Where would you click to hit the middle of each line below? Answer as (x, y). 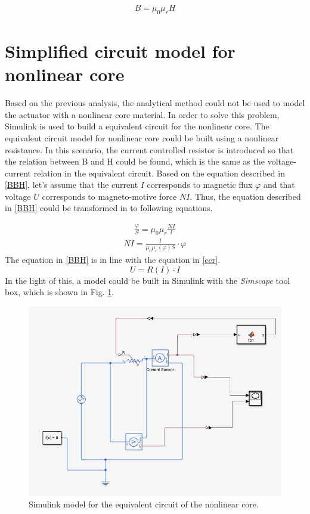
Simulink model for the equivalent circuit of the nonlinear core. (144, 504)
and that (279, 185)
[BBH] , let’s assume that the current (72, 185)
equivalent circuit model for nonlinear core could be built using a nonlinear (142, 137)
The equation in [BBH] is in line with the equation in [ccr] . (113, 260)
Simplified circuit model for (120, 51)
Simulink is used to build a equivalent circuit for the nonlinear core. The (137, 126)
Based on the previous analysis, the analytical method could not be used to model (155, 103)
